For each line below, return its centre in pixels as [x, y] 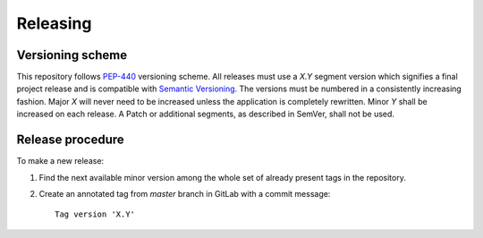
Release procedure [70, 140]
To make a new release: [60, 161]
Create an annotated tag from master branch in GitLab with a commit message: [185, 193]
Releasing [54, 23]
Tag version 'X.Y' [95, 214]
